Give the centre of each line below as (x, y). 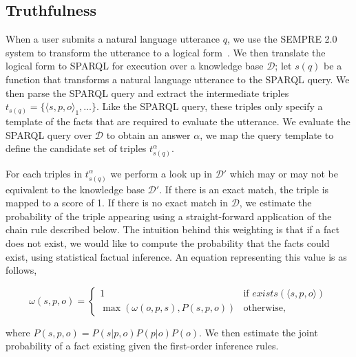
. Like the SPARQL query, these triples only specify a (210, 106)
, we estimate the (275, 203)
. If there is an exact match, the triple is (244, 189)
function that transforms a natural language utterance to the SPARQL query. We (178, 79)
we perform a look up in (161, 173)
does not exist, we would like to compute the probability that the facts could (168, 243)
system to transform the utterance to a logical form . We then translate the (166, 52)
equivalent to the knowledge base (75, 189)
